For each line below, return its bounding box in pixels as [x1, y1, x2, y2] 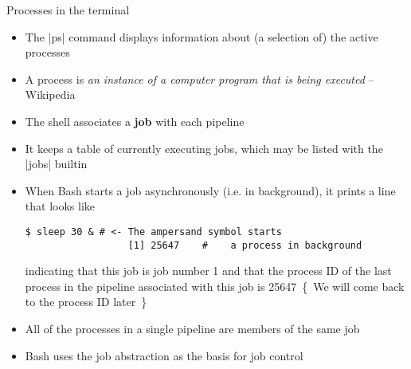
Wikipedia [25, 86, 76, 103]
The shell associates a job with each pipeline [25, 112, 245, 129]
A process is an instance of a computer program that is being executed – [25, 70, 374, 87]
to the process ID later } [25, 293, 147, 310]
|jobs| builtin [25, 155, 88, 172]
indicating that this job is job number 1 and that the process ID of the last [25, 262, 392, 279]
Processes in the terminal [6, 2, 130, 18]
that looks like [25, 198, 95, 214]
